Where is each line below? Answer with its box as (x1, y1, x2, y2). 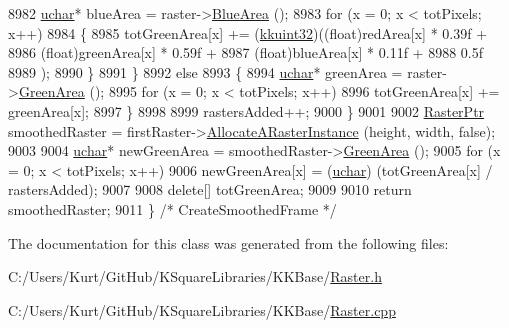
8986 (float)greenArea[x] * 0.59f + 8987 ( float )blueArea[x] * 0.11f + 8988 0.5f (8, 42, 483, 63)
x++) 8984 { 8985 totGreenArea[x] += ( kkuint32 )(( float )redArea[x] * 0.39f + (8, 22, 488, 43)
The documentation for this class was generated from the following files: (8, 232, 449, 253)
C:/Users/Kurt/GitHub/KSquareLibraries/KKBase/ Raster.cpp (8, 299, 396, 320)
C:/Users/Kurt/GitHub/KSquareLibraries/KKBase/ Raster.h (8, 266, 382, 287)
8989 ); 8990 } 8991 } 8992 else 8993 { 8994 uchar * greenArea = (8, 61, 403, 82)
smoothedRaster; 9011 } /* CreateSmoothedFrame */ (8, 198, 337, 219)
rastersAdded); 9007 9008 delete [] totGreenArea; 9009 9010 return (8, 179, 412, 200)
